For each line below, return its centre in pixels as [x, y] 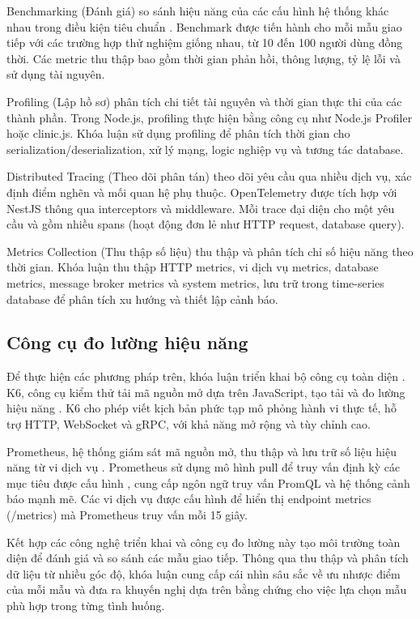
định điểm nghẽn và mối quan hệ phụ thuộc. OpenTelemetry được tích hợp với [202, 192]
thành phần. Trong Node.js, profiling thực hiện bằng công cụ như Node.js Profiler [210, 117]
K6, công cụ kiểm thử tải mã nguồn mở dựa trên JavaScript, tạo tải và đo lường [206, 392]
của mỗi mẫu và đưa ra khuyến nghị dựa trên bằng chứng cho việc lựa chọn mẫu [207, 589]
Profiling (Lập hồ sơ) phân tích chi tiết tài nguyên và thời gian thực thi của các [204, 101]
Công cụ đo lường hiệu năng [127, 342]
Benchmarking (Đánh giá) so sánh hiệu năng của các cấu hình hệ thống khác [198, 11]
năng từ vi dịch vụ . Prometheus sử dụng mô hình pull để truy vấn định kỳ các [204, 467]
